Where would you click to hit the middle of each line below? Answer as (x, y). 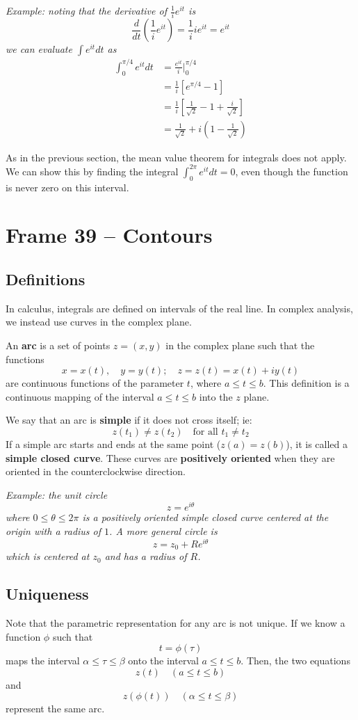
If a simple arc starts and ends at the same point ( (113, 443)
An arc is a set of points (58, 345)
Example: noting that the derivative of (86, 10)
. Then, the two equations (295, 661)
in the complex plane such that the (240, 345)
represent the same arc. (55, 709)
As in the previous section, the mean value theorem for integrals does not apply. (176, 157)
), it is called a (317, 443)
